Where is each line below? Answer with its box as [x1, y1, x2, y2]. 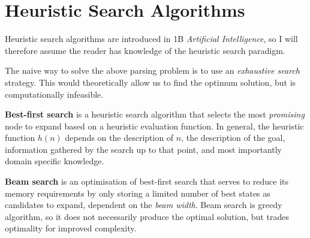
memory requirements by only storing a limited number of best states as [5, 186, 270, 199]
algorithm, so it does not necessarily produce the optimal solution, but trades [5, 210, 289, 222]
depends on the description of [65, 131, 174, 144]
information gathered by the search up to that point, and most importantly [5, 143, 282, 155]
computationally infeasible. [5, 88, 104, 100]
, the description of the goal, [181, 131, 285, 144]
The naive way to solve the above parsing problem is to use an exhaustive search [5, 64, 300, 77]
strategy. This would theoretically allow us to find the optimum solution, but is [5, 76, 296, 88]
